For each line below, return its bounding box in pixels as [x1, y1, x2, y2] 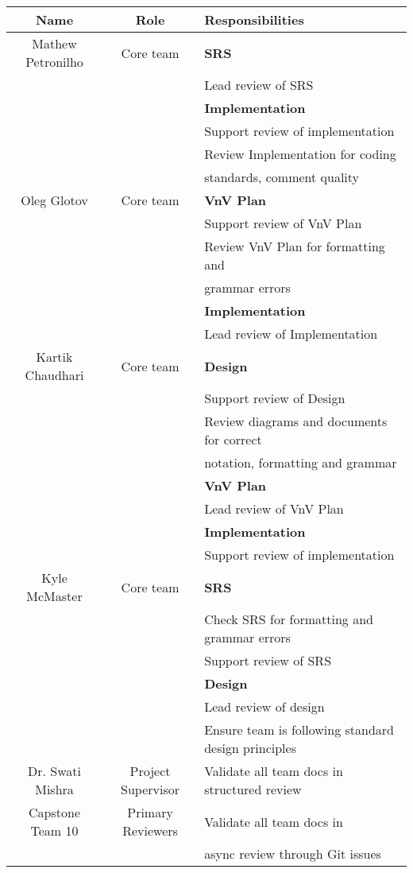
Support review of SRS [204, 651, 332, 669]
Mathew [32, 34, 77, 52]
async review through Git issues [204, 844, 381, 863]
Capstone [29, 803, 80, 821]
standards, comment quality [204, 168, 360, 186]
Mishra [35, 780, 74, 798]
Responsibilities [204, 10, 304, 29]
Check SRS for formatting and [204, 610, 373, 628]
